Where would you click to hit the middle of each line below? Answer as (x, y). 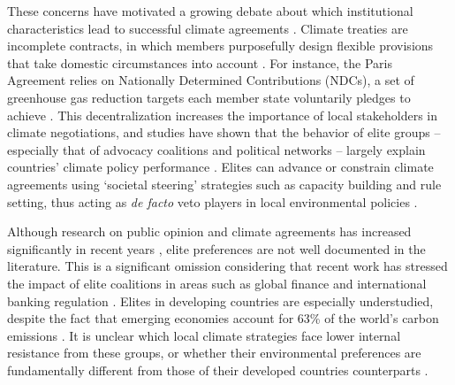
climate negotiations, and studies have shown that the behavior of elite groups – (224, 132)
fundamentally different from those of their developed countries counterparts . (218, 370)
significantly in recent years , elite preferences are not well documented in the (216, 248)
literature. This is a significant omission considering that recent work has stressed (227, 266)
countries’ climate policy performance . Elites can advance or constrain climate (220, 167)
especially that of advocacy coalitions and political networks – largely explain (216, 149)
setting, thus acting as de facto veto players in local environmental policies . (212, 201)
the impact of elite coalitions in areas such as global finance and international (217, 283)
